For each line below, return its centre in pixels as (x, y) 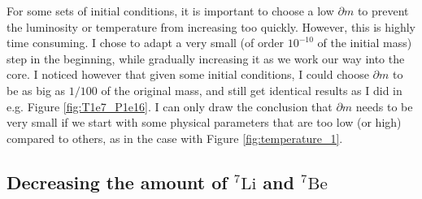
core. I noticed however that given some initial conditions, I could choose (188, 74)
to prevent (383, 11)
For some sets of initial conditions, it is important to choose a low (170, 11)
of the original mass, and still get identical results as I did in (252, 90)
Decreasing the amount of (117, 182)
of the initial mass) (365, 43)
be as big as (36, 90)
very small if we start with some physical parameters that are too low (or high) (204, 122)
